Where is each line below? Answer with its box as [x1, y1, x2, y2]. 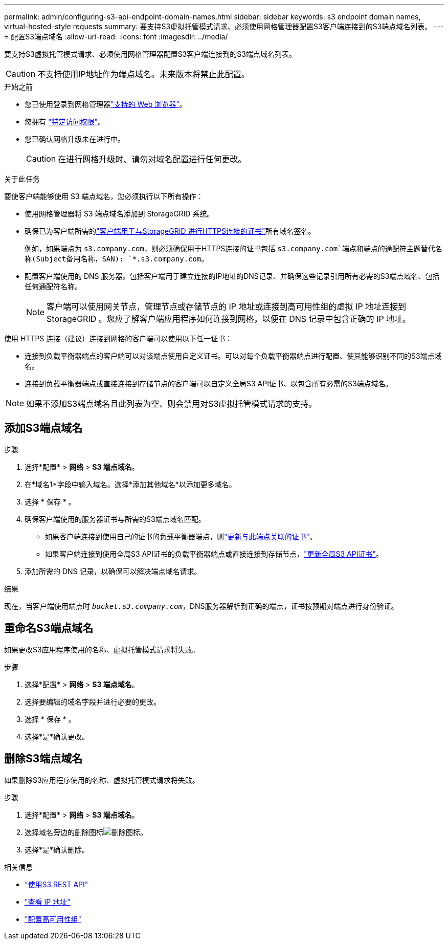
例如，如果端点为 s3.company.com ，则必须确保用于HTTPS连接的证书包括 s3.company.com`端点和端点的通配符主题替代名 [25, 244, 442, 253]
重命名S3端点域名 [4, 622, 94, 635]
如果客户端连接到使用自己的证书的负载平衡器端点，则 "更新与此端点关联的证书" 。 [45, 532, 317, 541]
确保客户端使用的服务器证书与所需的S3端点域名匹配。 [25, 514, 206, 523]
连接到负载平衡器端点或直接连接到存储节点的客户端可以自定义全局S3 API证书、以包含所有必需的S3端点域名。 [25, 379, 393, 388]
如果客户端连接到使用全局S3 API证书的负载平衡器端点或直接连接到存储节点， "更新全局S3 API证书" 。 [45, 549, 383, 558]
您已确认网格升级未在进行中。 [25, 135, 125, 143]
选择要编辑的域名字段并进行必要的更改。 [25, 697, 161, 706]
